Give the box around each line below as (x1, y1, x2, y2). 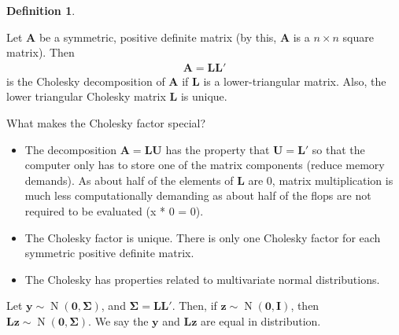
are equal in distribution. (200, 312, 321, 329)
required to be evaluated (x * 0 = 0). (24, 202, 204, 219)
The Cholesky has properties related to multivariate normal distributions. (24, 271, 380, 287)
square (342, 28, 374, 45)
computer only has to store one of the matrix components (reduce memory (24, 156, 385, 173)
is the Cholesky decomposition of (6, 72, 165, 89)
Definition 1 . (6, 2, 76, 18)
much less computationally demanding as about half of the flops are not (24, 187, 371, 204)
